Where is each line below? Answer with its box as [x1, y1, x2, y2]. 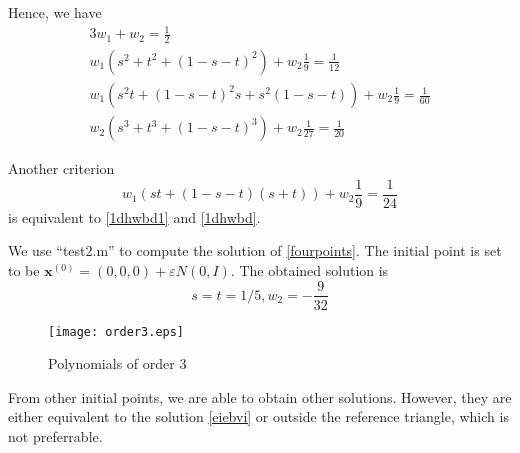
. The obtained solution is [230, 259, 389, 280]
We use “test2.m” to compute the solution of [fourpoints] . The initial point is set [8, 240, 502, 261]
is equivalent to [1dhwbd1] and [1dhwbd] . [8, 206, 261, 227]
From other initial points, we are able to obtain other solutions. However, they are [8, 386, 512, 407]
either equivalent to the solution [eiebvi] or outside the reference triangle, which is [8, 406, 509, 427]
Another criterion [8, 158, 115, 179]
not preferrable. [8, 426, 103, 446]
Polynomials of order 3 [48, 353, 187, 374]
